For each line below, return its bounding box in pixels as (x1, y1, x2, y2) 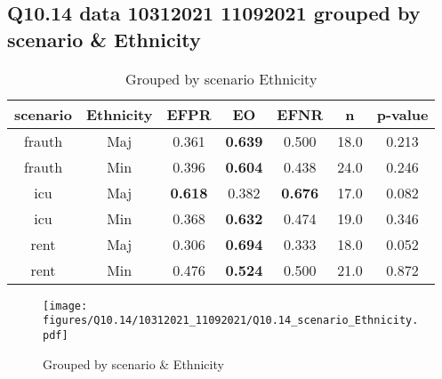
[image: (43, 299, 88, 312)
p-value (376, 103, 429, 125)
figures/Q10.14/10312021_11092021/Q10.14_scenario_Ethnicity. (43, 314, 419, 327)
